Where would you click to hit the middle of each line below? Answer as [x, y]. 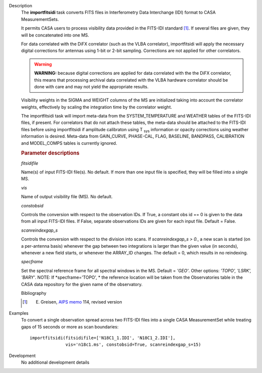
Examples [19, 313]
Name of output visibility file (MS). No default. [67, 197]
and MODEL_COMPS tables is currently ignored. [69, 143]
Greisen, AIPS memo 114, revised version [81, 302]
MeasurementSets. [40, 19]
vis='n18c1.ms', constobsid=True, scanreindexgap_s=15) [133, 345]
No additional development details [55, 362]
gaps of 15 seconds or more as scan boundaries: [70, 327]
